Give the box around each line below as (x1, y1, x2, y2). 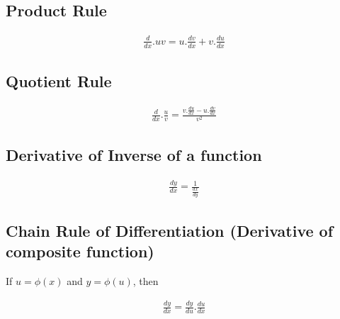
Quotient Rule (6, 69, 112, 91)
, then (132, 274, 159, 289)
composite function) (6, 240, 154, 262)
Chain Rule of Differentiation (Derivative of (6, 219, 334, 241)
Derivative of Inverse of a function (6, 143, 262, 165)
